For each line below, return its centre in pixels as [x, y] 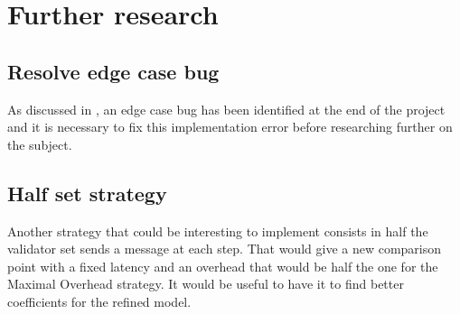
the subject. [40, 144]
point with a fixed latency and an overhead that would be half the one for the [223, 266]
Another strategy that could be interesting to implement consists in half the [218, 231]
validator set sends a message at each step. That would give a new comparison [225, 249]
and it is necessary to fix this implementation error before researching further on [230, 127]
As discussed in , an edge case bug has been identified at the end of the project [226, 109]
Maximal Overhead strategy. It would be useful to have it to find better [206, 284]
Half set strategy [87, 193]
